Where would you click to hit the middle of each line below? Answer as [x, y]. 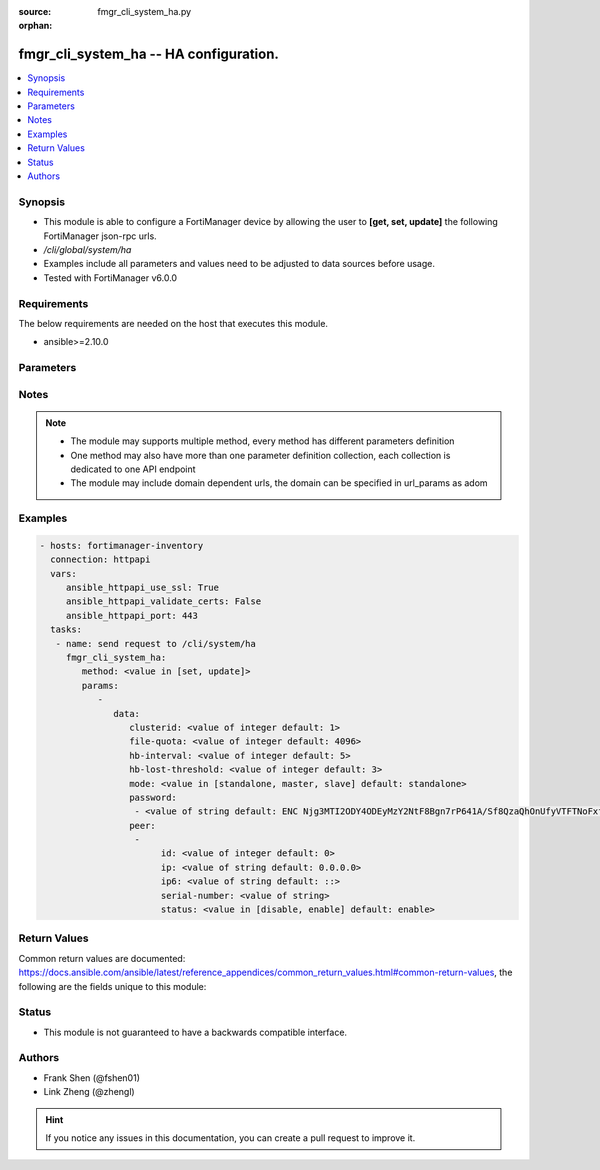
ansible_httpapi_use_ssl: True [142, 588]
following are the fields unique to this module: [112, 986]
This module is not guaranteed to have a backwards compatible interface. [195, 1032]
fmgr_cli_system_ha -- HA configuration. [148, 54]
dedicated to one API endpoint [133, 469]
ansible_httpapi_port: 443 [132, 615]
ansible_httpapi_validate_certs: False [163, 601]
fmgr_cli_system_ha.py [144, 11]
